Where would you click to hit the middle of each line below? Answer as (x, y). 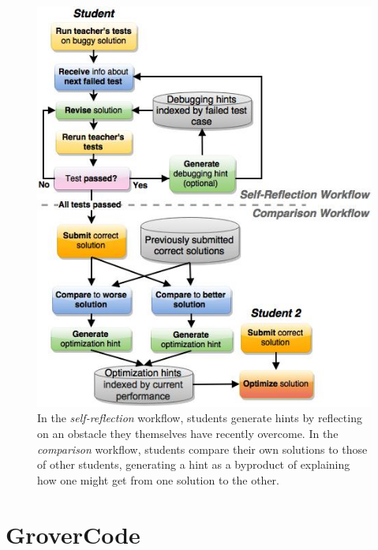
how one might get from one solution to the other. (158, 479)
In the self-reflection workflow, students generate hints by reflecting (200, 418)
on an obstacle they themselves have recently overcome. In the (188, 433)
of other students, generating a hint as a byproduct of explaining (194, 464)
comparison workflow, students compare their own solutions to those (202, 449)
